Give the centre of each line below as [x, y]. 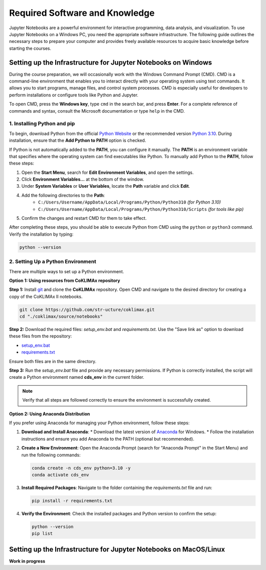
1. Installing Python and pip [42, 123]
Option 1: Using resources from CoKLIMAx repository [65, 280]
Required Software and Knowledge [82, 13]
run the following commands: [51, 455]
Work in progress [27, 561]
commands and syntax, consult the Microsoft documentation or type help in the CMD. [97, 111]
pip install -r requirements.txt [72, 501]
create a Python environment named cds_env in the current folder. [77, 377]
